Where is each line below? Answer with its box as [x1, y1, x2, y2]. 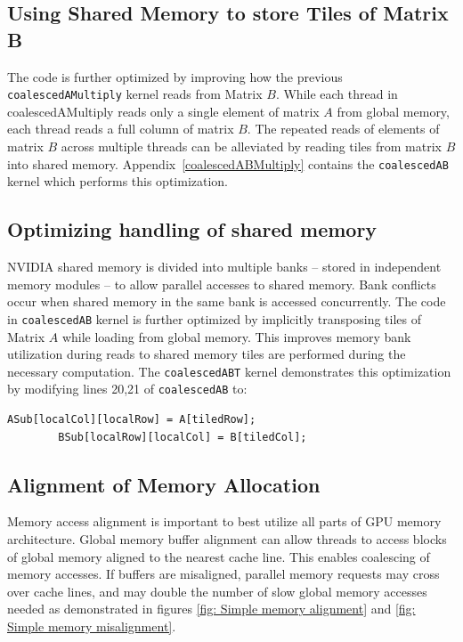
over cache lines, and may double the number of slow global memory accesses [7, 581, 427, 600]
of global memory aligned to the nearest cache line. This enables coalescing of [7, 547, 430, 565]
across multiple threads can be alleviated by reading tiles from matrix [61, 137, 442, 156]
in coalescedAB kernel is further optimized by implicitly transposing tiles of [7, 309, 422, 328]
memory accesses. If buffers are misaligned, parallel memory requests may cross [7, 565, 440, 583]
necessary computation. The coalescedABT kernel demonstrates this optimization [7, 362, 451, 380]
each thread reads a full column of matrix [7, 119, 234, 138]
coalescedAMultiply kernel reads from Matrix [7, 85, 263, 103]
